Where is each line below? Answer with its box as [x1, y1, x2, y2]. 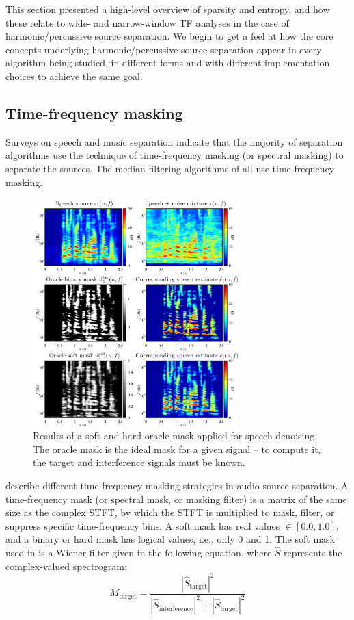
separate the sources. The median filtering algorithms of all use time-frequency [5, 161, 335, 175]
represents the [284, 545, 342, 560]
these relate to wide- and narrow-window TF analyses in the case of [5, 15, 289, 29]
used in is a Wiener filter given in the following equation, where [5, 545, 272, 560]
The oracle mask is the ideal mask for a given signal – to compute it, [33, 441, 321, 456]
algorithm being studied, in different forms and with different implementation [5, 55, 330, 70]
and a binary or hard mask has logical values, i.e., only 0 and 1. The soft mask [5, 532, 335, 546]
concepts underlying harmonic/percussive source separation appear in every [5, 42, 322, 56]
